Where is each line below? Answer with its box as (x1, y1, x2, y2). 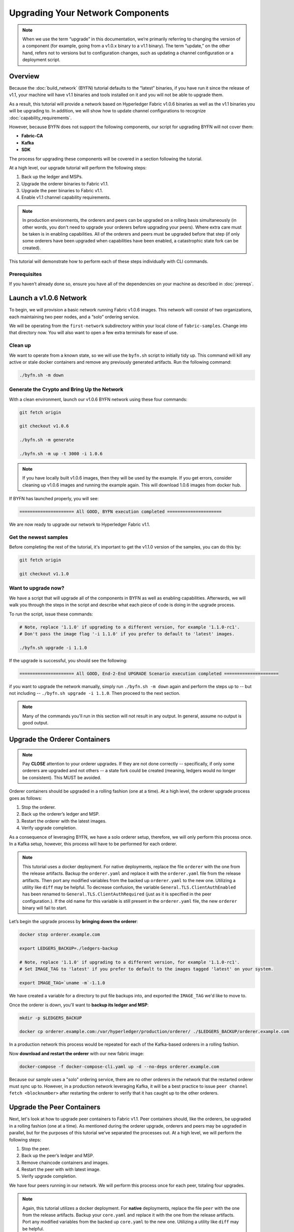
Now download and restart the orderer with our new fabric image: (9, 1050, 145, 1057)
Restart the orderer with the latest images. (21, 818, 107, 824)
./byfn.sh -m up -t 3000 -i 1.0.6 (19, 451, 103, 457)
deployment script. (22, 57, 61, 63)
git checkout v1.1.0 (19, 571, 69, 577)
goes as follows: (9, 795, 42, 801)
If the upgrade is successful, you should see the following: (9, 657, 128, 663)
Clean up (9, 342, 31, 349)
